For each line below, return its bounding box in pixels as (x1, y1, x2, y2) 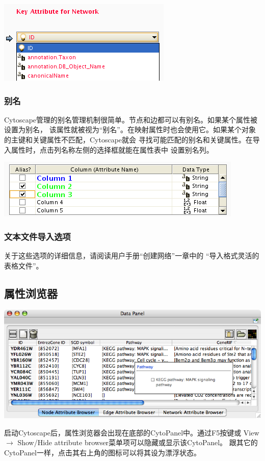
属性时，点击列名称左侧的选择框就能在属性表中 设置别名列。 (11, 144, 214, 155)
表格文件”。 (4, 260, 43, 271)
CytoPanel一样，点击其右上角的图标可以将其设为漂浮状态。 (4, 447, 201, 457)
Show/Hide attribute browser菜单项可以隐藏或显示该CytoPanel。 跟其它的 (17, 437, 258, 448)
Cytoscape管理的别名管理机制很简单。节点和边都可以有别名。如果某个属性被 (4, 114, 258, 125)
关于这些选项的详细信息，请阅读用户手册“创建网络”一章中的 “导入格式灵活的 (4, 250, 259, 260)
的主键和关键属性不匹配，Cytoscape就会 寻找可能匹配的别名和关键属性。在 (4, 134, 253, 144)
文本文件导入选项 (4, 230, 71, 242)
